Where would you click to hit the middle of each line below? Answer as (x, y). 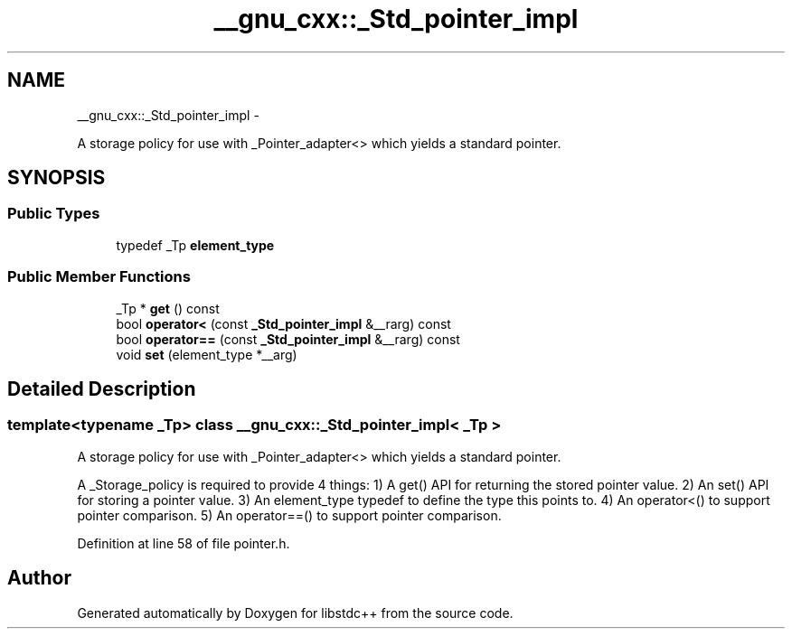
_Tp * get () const (168, 308)
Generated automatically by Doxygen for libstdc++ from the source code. (295, 613)
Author (39, 578)
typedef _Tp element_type (195, 245)
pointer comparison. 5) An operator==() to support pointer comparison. (289, 515)
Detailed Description (102, 388)
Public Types (54, 214)
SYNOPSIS (57, 178)
